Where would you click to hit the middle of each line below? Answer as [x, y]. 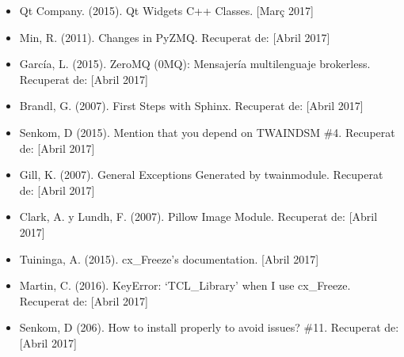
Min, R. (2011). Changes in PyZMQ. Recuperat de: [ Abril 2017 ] [175, 37]
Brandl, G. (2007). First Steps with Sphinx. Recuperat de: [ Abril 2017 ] [191, 106]
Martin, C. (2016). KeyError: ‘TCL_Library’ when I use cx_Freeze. [185, 285]
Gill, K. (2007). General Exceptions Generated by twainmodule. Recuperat [201, 175]
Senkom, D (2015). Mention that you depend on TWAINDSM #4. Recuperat [207, 132]
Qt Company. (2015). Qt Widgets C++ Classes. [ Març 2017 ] [166, 10]
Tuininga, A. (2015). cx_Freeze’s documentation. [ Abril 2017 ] [169, 258]
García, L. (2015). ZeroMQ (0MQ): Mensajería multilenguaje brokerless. [195, 64]
